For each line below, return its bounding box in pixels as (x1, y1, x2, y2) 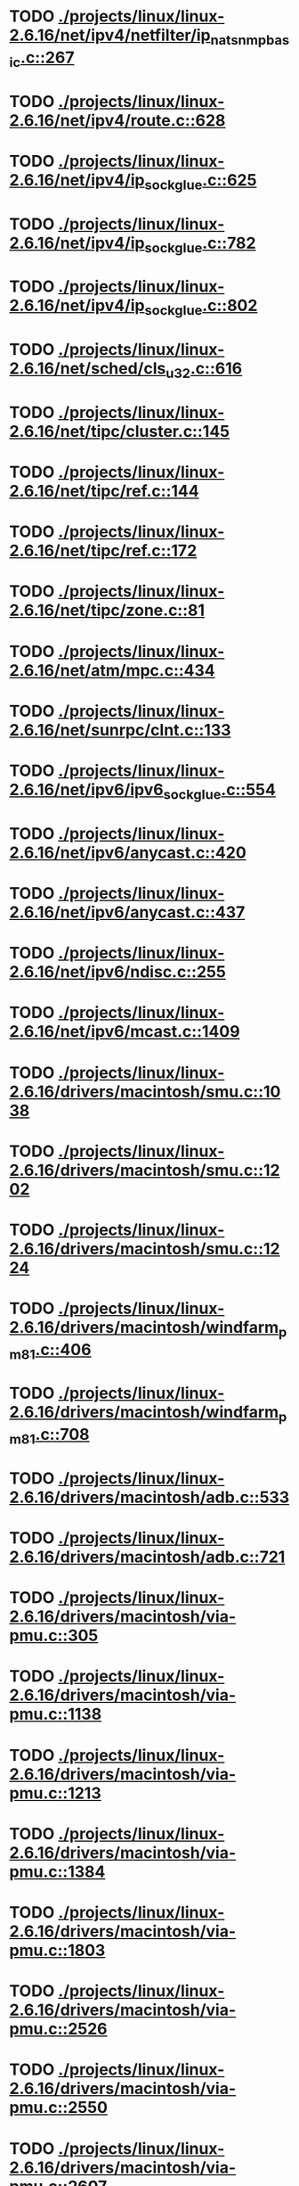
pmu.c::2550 (9, 2098, 109, 2118)
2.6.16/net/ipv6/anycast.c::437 (9, 902, 246, 922)
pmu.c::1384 (9, 1861, 106, 1882)
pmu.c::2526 (9, 2019, 109, 2039)
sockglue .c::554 (163, 780, 276, 803)
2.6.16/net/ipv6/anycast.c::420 (9, 842, 246, 862)
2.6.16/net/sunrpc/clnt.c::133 (9, 719, 231, 740)
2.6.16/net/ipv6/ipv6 (9, 780, 164, 800)
